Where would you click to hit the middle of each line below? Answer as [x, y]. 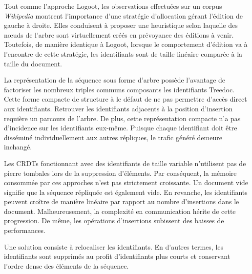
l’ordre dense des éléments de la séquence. [66, 265]
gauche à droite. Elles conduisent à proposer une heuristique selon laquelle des [121, 25]
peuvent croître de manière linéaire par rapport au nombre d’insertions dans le [122, 201]
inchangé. [18, 147]
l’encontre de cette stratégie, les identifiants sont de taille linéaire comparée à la [123, 53]
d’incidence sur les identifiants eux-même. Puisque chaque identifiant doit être [121, 128]
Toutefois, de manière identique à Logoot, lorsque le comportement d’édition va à [126, 44]
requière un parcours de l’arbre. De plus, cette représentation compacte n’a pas [122, 118]
